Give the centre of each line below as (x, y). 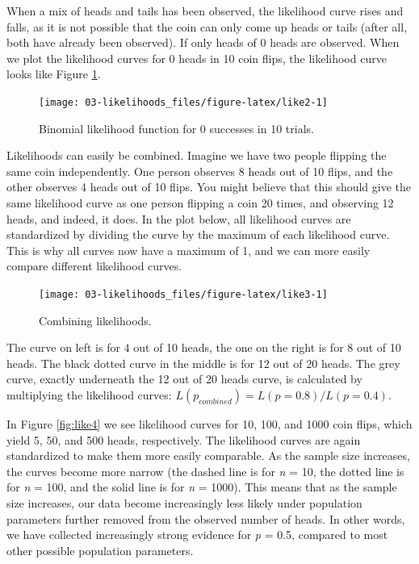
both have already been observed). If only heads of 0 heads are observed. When (203, 42)
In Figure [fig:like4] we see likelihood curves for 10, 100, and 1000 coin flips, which (209, 424)
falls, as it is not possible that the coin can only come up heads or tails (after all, (207, 26)
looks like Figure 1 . (54, 74)
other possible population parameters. (100, 550)
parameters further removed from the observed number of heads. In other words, (206, 518)
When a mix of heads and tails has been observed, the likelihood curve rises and (205, 10)
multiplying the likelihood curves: (89, 395)
